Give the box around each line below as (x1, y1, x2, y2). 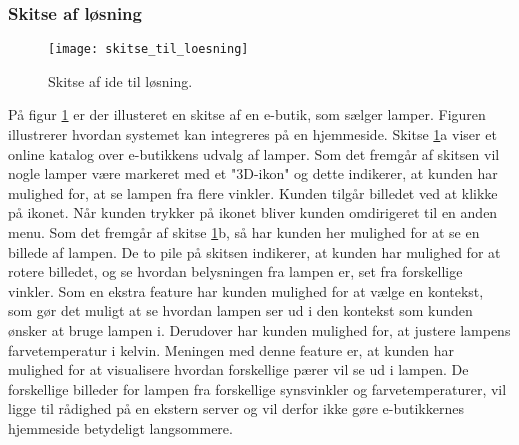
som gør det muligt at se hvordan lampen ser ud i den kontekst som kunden (8, 300, 473, 321)
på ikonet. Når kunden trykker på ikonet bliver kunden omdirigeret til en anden (8, 202, 498, 223)
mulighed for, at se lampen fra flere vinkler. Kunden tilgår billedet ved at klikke (8, 182, 498, 203)
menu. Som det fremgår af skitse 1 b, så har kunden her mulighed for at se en (8, 222, 480, 243)
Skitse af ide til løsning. (48, 70, 193, 91)
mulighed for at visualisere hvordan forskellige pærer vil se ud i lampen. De (8, 359, 469, 380)
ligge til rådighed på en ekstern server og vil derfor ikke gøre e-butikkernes (8, 398, 464, 419)
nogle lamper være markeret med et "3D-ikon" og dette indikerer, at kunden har (8, 163, 498, 184)
